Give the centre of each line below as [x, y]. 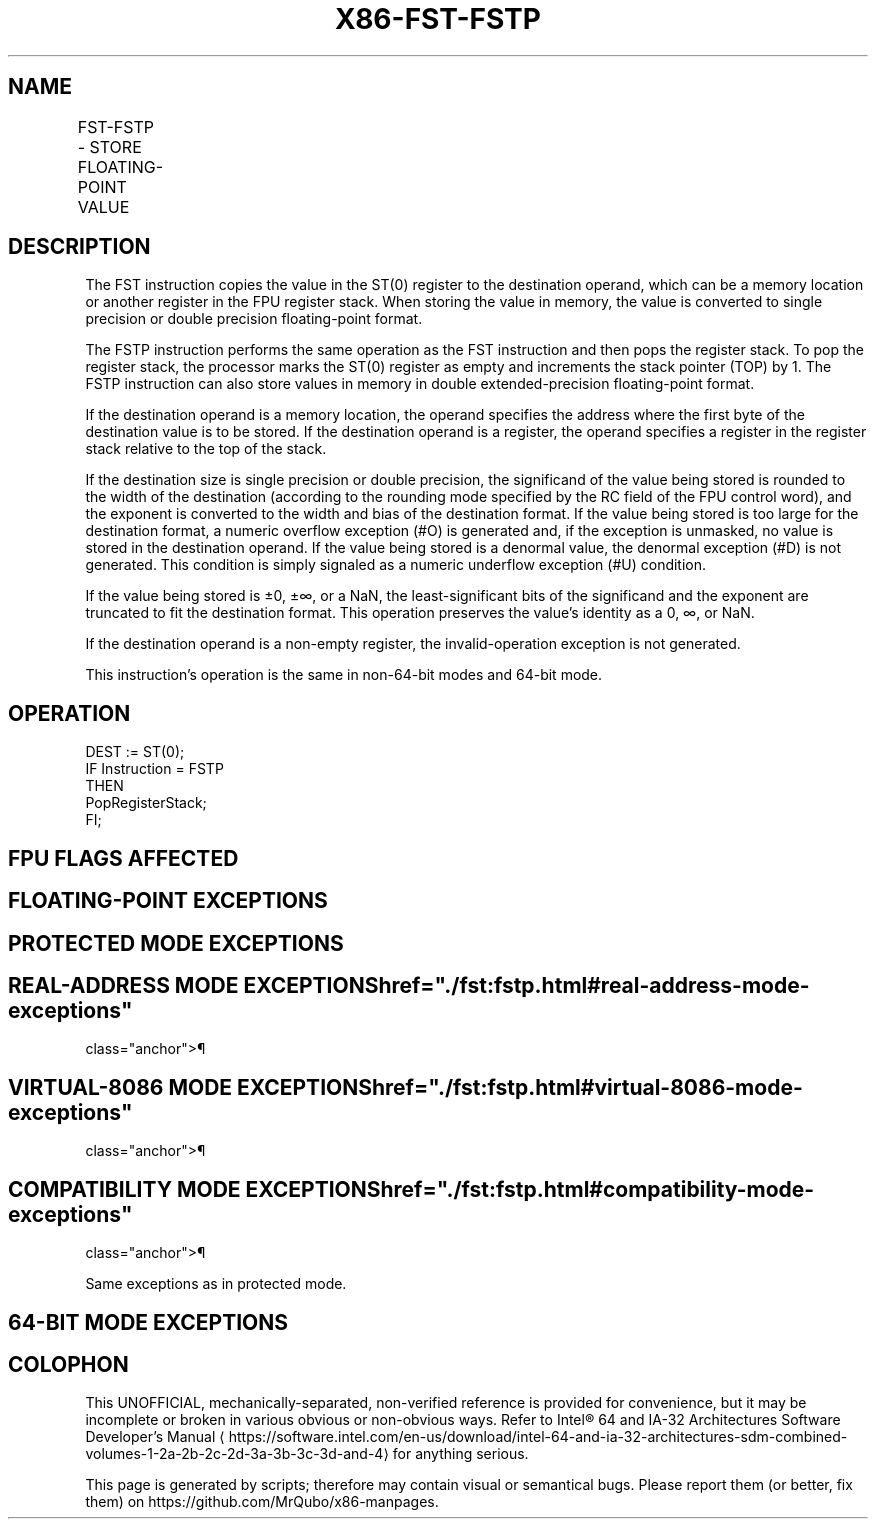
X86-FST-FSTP [438, 19]
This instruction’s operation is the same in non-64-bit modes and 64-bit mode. [344, 675]
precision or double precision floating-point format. [254, 319]
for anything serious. [460, 1454]
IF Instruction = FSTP [154, 769]
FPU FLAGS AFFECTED [123, 858]
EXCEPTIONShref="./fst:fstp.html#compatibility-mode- [530, 1189]
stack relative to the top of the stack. [206, 449]
